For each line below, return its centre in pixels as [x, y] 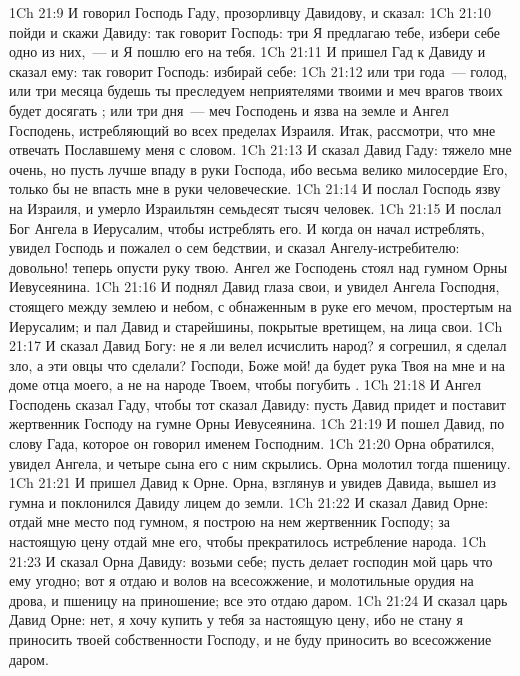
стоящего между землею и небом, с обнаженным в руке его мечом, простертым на [260, 305]
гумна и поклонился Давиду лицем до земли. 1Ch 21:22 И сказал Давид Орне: [249, 501]
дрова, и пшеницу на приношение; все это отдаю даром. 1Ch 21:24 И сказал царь [258, 599]
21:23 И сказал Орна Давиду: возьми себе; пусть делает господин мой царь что [251, 560]
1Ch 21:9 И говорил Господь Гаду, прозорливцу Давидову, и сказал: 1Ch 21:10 [250, 12]
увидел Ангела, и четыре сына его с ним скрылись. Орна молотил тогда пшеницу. [260, 462]
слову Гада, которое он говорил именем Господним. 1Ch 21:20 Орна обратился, [252, 443]
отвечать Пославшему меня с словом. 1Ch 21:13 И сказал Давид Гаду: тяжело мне [260, 149]
